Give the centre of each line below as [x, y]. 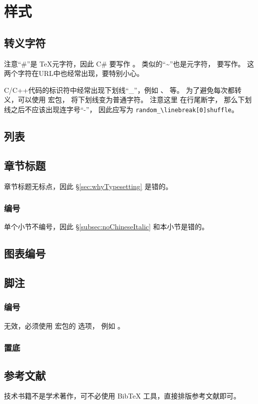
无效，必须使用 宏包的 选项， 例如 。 [64, 325]
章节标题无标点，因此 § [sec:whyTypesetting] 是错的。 [88, 186]
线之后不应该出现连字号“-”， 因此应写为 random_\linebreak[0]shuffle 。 [121, 109]
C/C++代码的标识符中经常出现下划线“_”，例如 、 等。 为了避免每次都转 [123, 90]
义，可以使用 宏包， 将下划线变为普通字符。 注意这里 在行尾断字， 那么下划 [128, 100]
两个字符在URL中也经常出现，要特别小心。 [74, 73]
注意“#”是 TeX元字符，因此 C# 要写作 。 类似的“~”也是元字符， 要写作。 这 [129, 63]
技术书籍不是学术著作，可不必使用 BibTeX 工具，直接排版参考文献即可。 [122, 396]
